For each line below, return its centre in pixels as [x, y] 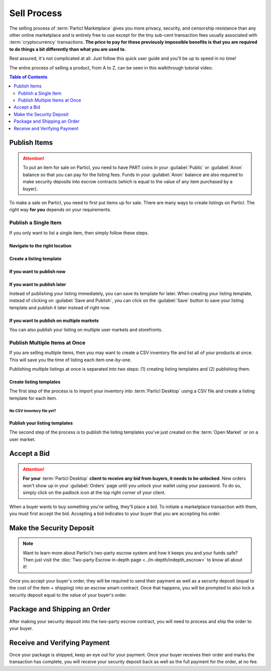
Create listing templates [35, 382]
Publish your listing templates [41, 423]
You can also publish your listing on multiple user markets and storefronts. [86, 330]
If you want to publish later [38, 284]
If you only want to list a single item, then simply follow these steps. [79, 233]
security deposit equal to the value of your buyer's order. [68, 595]
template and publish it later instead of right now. [60, 307]
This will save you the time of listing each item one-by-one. [71, 360]
